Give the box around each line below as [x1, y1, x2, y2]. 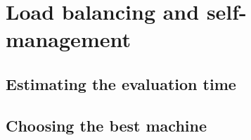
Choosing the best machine [6, 114, 207, 136]
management [6, 25, 131, 53]
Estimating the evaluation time [6, 72, 236, 94]
